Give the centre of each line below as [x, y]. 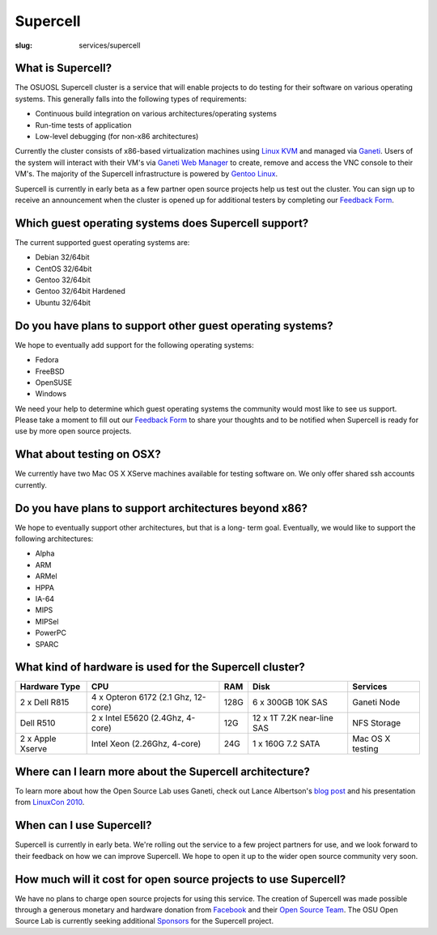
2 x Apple [38, 738]
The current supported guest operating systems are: [102, 242]
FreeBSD [50, 371]
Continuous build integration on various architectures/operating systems [156, 114]
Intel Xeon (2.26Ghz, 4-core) [146, 744]
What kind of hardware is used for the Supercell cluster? [160, 667]
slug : [23, 45]
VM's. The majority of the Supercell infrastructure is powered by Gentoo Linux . [146, 174]
